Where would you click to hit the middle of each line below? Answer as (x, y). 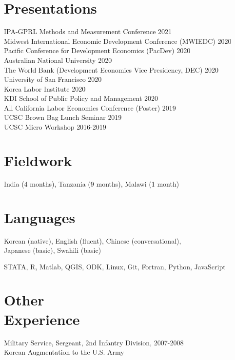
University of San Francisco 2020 (53, 79)
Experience (42, 319)
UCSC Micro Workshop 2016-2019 (55, 127)
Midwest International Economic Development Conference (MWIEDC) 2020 (118, 41)
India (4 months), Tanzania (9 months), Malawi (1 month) (92, 183)
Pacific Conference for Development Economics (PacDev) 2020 (97, 50)
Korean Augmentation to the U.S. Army (64, 352)
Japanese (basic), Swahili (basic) (53, 250)
